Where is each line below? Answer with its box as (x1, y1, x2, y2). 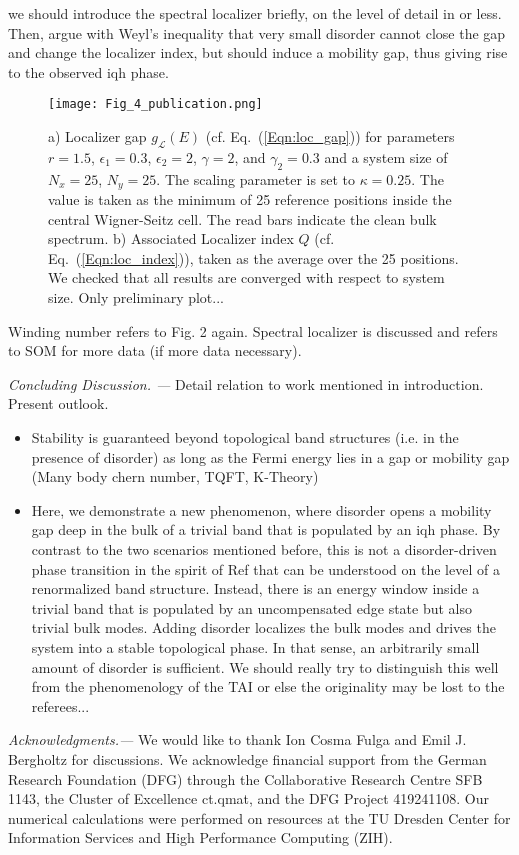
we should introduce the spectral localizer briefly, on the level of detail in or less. (8, 3, 502, 23)
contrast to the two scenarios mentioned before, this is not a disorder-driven (31, 538, 497, 559)
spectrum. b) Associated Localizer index (48, 228, 294, 249)
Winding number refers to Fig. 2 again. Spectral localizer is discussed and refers (8, 320, 498, 341)
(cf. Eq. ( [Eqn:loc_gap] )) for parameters (205, 126, 455, 147)
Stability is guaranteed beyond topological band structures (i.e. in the (31, 427, 459, 448)
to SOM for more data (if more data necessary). (8, 340, 302, 361)
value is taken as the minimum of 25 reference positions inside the (48, 189, 452, 210)
